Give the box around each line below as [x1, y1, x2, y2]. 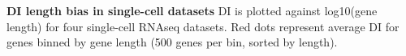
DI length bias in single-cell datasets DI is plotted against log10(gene [6, 2, 378, 18]
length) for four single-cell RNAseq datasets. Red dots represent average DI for [6, 18, 400, 34]
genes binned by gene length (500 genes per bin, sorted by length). [6, 34, 338, 50]
